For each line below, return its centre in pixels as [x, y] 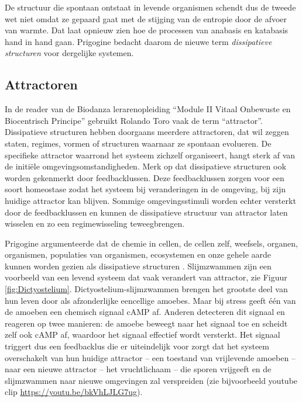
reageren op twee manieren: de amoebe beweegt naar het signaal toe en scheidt [146, 323]
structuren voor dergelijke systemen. [69, 53]
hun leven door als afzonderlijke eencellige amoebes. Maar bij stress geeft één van [150, 300]
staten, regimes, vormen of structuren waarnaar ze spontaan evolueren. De [138, 143]
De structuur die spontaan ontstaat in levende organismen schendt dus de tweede [150, 7]
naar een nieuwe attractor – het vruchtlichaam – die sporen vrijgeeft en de [138, 369]
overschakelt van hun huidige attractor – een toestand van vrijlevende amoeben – [150, 357]
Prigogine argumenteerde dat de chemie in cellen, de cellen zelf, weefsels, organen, [151, 243]
